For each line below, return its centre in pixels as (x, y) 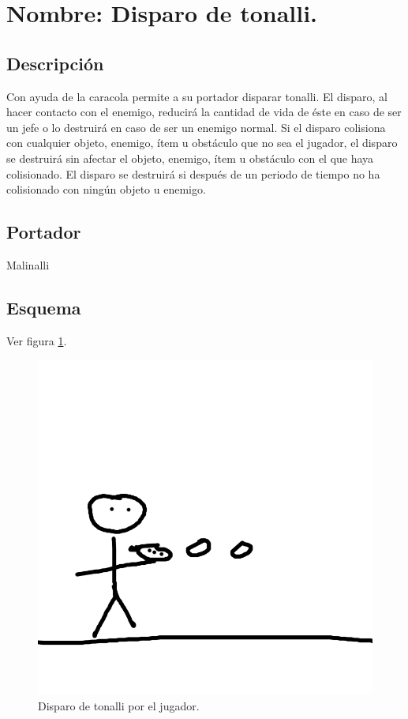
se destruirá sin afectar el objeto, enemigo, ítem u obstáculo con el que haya (190, 158)
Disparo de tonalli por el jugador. (119, 705)
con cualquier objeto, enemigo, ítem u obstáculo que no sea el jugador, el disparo (202, 143)
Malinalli (28, 264)
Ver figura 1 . (37, 340)
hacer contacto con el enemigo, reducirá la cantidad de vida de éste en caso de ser (204, 112)
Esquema (44, 307)
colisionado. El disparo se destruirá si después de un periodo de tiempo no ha (193, 173)
